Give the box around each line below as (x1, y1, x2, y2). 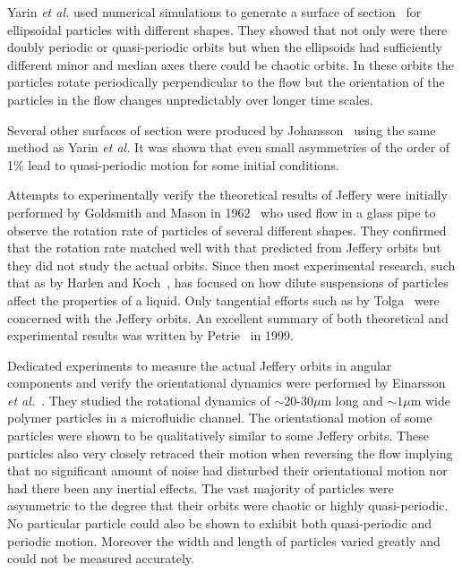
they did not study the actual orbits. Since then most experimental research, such (7, 255, 456, 274)
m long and (321, 390, 383, 409)
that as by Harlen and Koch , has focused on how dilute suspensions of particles (7, 273, 449, 292)
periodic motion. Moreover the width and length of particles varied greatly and (7, 531, 441, 550)
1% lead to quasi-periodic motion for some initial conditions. (7, 155, 339, 174)
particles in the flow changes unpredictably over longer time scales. (7, 90, 373, 108)
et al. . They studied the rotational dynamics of (7, 390, 270, 409)
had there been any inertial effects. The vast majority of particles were (7, 478, 394, 497)
